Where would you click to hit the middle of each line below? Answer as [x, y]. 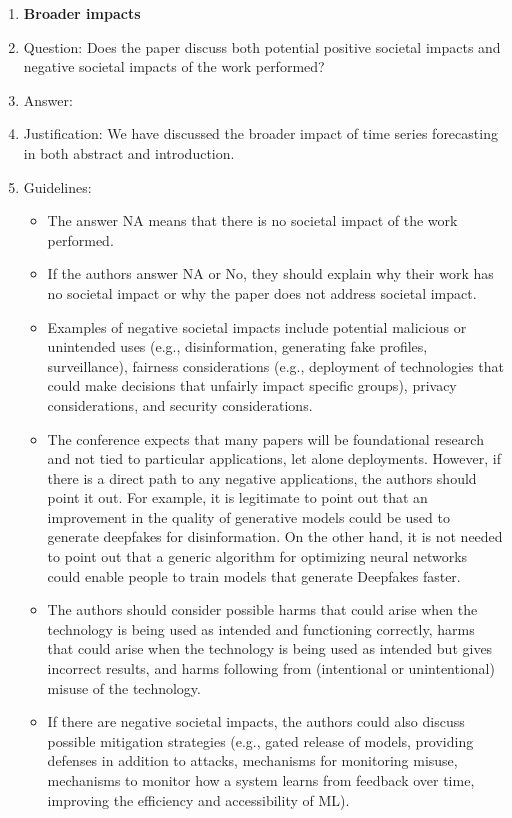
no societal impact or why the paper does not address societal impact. [262, 292]
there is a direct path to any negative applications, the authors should [262, 477]
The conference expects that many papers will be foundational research [265, 438]
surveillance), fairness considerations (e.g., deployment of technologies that [275, 365]
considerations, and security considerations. [180, 404]
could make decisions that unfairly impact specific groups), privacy [252, 385]
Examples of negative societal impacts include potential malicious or [257, 326]
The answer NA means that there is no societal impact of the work [252, 220]
